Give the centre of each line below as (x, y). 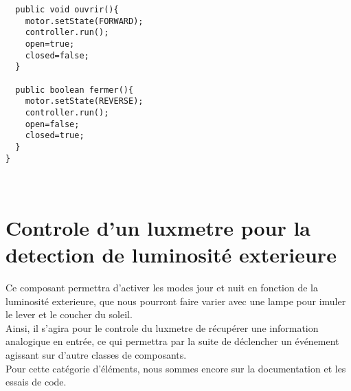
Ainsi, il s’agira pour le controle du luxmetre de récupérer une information (162, 327)
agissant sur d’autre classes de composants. (96, 355)
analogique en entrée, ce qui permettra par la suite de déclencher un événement (172, 341)
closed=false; (57, 55)
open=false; (52, 124)
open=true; (50, 44)
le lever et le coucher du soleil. (69, 314)
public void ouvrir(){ (67, 10)
